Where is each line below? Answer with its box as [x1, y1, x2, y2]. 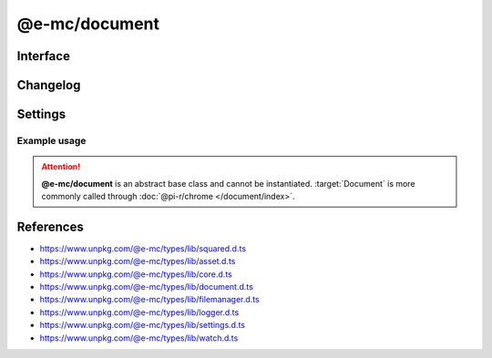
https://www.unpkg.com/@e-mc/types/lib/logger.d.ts [39, 306, 240, 318]
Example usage [16, 134, 87, 147]
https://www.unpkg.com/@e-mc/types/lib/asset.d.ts [39, 256, 236, 267]
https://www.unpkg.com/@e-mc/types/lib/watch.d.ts [39, 332, 239, 343]
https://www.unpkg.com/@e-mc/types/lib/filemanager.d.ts [39, 294, 260, 305]
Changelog [16, 77, 81, 93]
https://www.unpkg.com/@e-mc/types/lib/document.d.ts [39, 281, 254, 292]
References [16, 219, 84, 234]
